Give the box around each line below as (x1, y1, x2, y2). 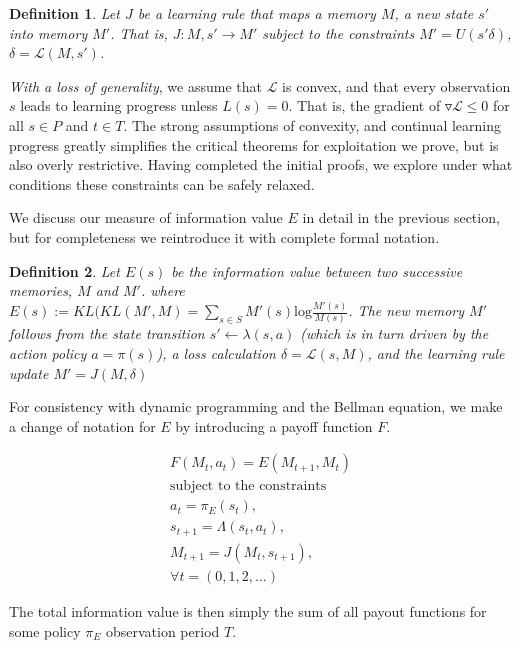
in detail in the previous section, (302, 207, 500, 228)
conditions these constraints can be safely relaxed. (9, 173, 315, 194)
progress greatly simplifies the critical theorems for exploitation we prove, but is (9, 134, 499, 155)
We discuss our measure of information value (9, 207, 283, 228)
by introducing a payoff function (175, 415, 373, 436)
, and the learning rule (367, 343, 505, 363)
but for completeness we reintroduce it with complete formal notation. (9, 226, 440, 247)
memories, (9, 280, 73, 301)
